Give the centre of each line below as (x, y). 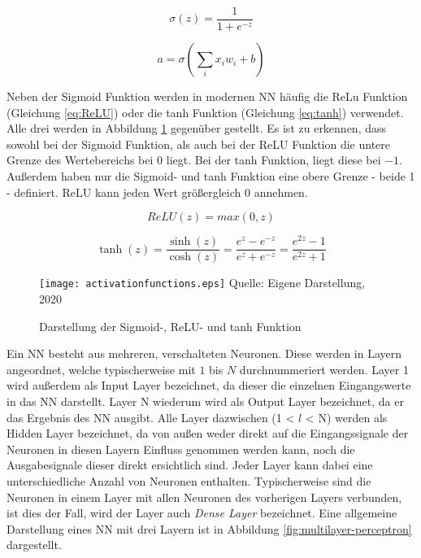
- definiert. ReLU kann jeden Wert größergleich (124, 192)
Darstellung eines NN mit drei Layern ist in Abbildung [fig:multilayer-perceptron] (209, 528)
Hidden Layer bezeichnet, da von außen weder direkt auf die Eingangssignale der (208, 433)
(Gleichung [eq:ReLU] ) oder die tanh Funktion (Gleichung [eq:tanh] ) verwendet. (205, 112)
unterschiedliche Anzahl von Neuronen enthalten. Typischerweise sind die (189, 480)
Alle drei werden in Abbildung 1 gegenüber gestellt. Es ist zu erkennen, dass (197, 128)
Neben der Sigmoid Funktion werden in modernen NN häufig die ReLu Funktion (207, 96)
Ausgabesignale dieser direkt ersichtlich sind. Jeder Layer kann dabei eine (190, 465)
